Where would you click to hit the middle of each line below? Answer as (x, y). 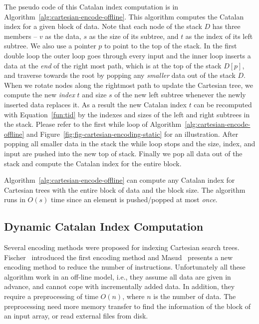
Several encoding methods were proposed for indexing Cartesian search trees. (122, 247)
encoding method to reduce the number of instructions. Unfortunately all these (125, 267)
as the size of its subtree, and (134, 36)
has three (226, 26)
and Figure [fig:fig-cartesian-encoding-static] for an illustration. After (132, 134)
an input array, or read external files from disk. (76, 316)
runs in (15, 199)
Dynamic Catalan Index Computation (104, 226)
